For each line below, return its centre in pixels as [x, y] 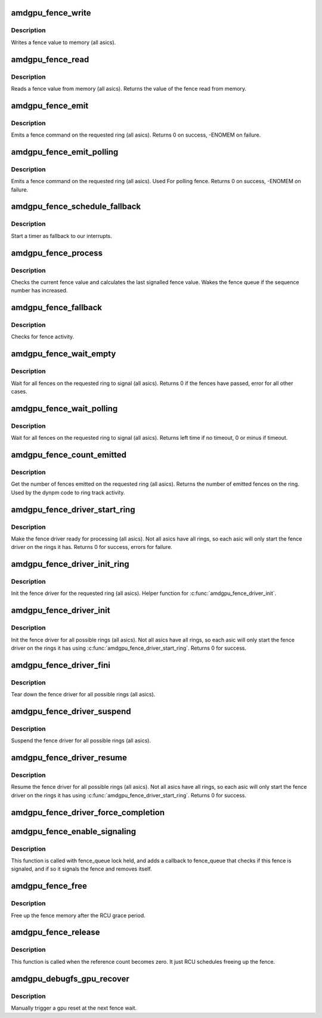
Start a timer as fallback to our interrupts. [62, 236]
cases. [19, 391]
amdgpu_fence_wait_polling [64, 408]
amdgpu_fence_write [51, 13]
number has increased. [39, 291]
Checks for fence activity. [43, 337]
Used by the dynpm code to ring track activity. [68, 492]
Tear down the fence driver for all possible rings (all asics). [83, 695]
